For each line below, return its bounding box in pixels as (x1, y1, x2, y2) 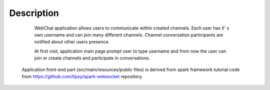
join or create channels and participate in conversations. (34, 55, 150, 61)
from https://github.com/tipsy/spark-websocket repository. (21, 73, 143, 79)
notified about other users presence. (34, 39, 110, 45)
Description (9, 7, 59, 18)
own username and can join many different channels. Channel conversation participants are (34, 31, 223, 37)
